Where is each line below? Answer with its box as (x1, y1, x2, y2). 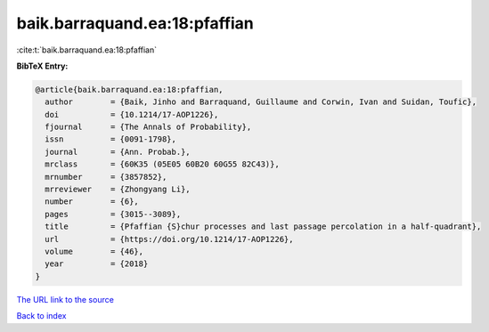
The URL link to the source (16, 294, 115, 304)
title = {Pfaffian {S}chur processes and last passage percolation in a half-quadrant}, (45, 222, 482, 231)
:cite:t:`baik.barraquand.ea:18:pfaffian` (16, 45, 158, 55)
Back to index (16, 311, 67, 321)
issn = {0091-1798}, (45, 134, 177, 144)
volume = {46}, (45, 247, 144, 256)
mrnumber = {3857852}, (45, 172, 167, 182)
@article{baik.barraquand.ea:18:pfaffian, (35, 85, 224, 94)
